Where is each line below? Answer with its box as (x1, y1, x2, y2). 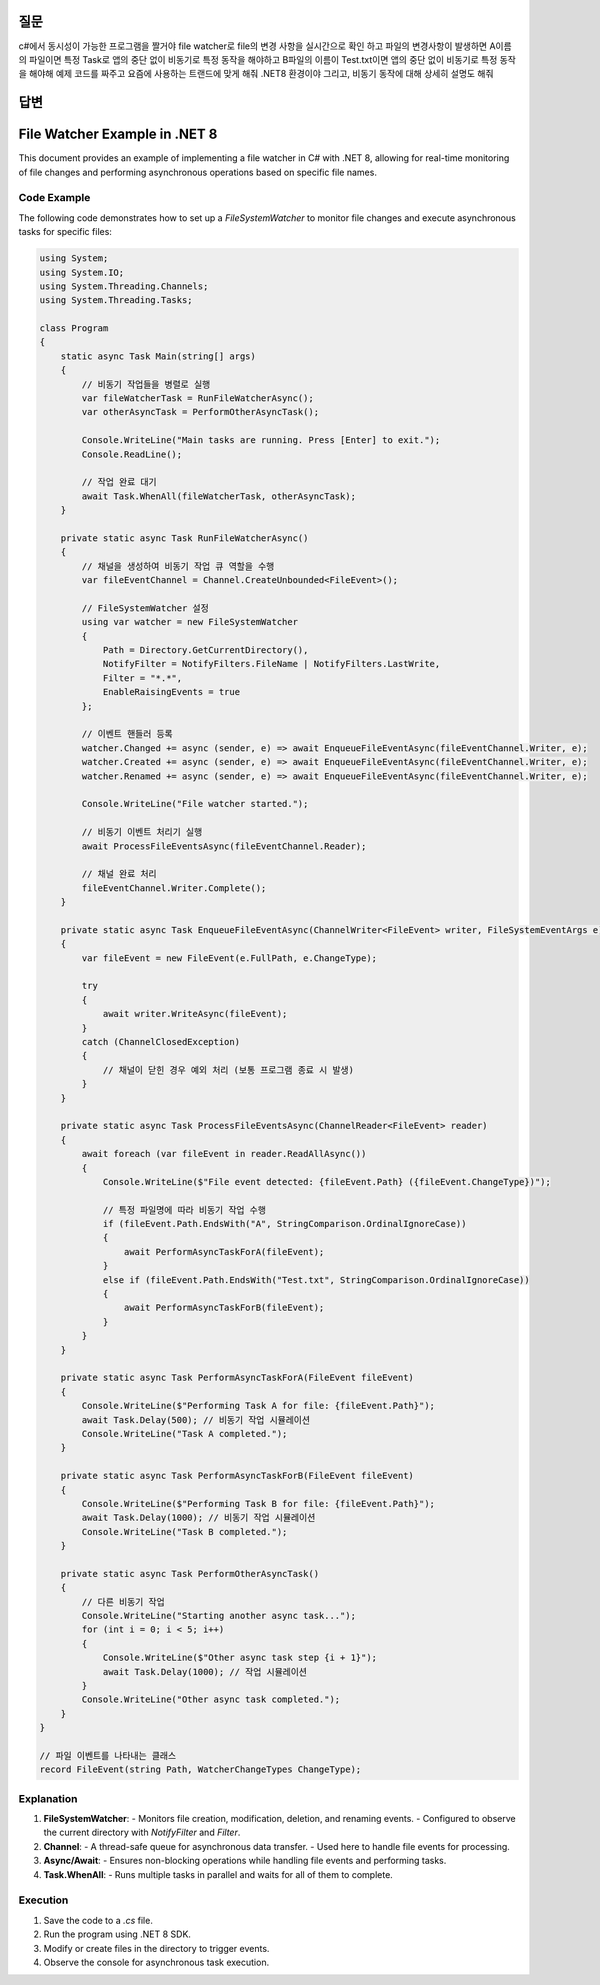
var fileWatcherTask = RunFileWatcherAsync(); (81, 393, 314, 404)
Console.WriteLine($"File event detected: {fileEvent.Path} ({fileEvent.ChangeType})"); (102, 1176, 552, 1187)
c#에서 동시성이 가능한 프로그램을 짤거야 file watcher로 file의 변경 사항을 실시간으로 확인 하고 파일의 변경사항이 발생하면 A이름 (18, 40, 512, 52)
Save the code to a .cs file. (43, 1914, 154, 1926)
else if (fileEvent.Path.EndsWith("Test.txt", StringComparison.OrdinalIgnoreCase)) (102, 1274, 530, 1285)
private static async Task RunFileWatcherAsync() (60, 532, 309, 544)
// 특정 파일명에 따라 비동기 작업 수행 (102, 1204, 267, 1215)
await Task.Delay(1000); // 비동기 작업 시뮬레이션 (81, 1512, 316, 1524)
